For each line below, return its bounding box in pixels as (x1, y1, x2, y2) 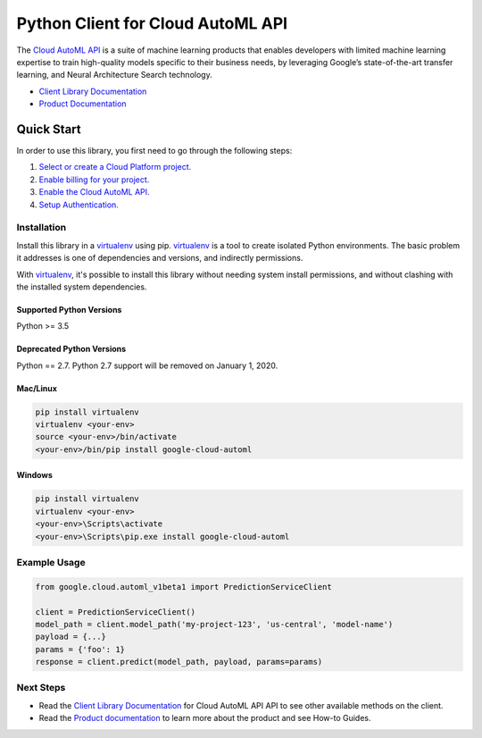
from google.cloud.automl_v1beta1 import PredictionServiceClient (35, 582, 332, 591)
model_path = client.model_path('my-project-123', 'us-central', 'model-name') (35, 619, 394, 629)
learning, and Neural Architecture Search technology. (16, 70, 213, 80)
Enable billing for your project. (38, 174, 150, 185)
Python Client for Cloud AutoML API (16, 13, 288, 33)
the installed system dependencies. (16, 281, 147, 292)
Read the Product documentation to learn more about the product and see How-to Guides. (38, 713, 371, 724)
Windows (16, 470, 53, 481)
